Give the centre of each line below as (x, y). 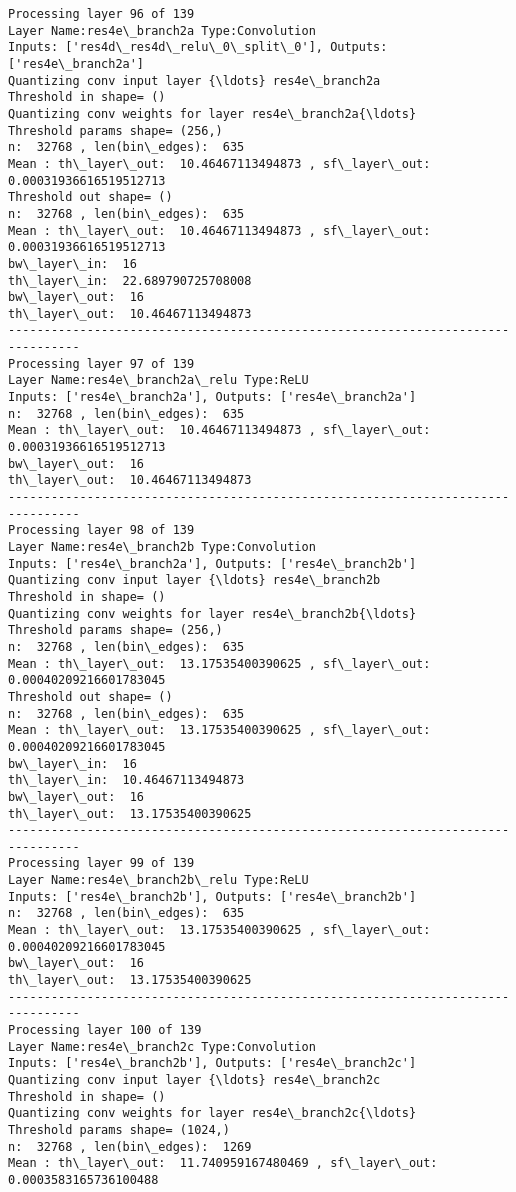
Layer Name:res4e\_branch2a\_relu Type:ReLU (158, 380)
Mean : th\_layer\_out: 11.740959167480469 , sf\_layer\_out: (223, 1163)
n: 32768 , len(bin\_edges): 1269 (130, 1146)
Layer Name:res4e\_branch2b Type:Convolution (162, 547)
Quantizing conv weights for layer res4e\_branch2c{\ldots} (212, 1113)
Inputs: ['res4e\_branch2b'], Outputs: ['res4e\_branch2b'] (212, 896)
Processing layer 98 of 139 (101, 530)
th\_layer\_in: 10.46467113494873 (126, 780)
